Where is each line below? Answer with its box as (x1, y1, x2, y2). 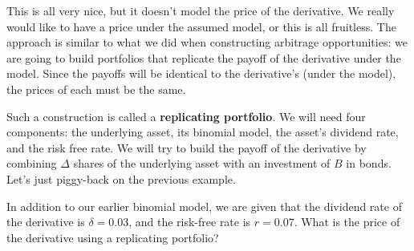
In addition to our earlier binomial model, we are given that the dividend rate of (6, 197, 402, 214)
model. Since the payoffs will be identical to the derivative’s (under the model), (6, 65, 396, 82)
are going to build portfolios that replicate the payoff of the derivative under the (6, 49, 401, 66)
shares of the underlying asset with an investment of (73, 155, 331, 172)
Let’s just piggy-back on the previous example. (6, 170, 236, 187)
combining (6, 155, 57, 172)
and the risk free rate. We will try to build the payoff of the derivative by (6, 139, 367, 156)
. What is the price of (294, 213, 400, 230)
